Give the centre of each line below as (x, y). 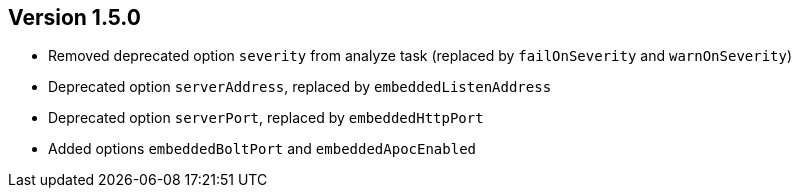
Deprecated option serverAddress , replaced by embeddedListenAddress (300, 87)
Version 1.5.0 (74, 17)
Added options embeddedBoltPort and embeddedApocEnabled (262, 149)
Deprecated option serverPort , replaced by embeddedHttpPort (266, 118)
